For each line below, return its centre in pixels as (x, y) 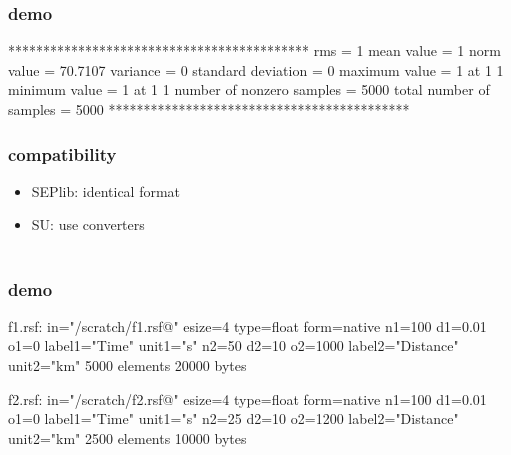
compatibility (62, 153)
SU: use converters (88, 224)
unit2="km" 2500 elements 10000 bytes (127, 437)
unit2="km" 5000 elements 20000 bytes (127, 365)
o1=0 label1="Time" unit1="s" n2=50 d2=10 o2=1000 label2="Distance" (233, 345)
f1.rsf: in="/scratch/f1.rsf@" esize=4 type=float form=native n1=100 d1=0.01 (247, 325)
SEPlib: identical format (106, 190)
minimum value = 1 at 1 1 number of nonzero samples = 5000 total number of (249, 89)
